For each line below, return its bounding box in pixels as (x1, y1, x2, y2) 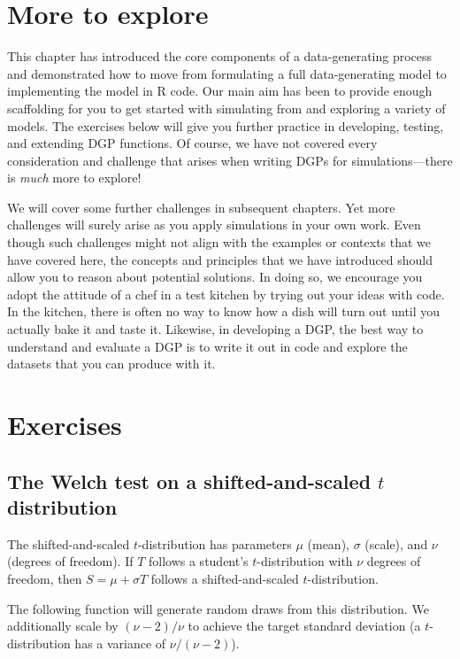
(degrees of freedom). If (7, 552, 134, 570)
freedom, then (7, 569, 82, 587)
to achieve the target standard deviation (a (188, 616, 421, 635)
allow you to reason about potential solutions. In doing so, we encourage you (7, 267, 423, 286)
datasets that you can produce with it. (7, 354, 216, 373)
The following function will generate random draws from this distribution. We (7, 599, 429, 617)
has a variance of (74, 633, 166, 652)
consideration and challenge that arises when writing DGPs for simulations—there (7, 151, 453, 169)
